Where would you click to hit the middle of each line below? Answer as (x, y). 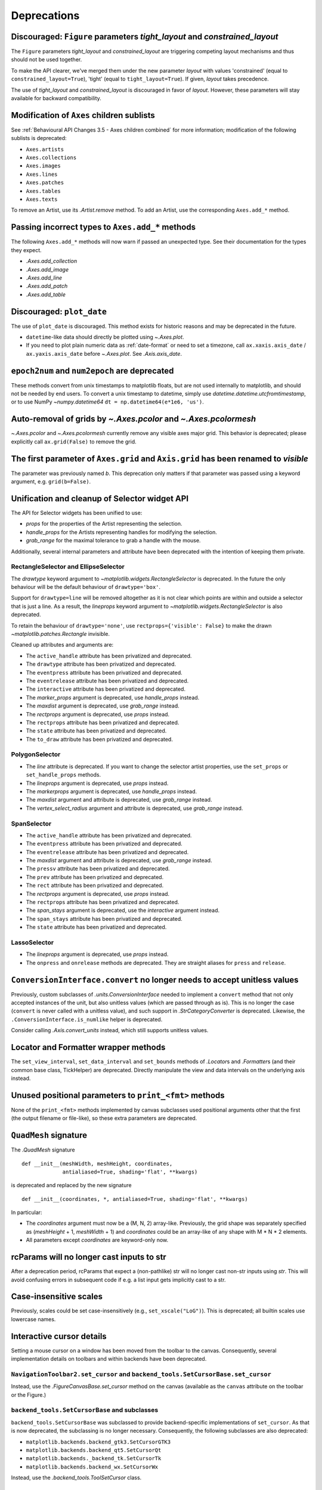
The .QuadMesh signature (43, 1150)
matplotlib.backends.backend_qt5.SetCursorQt (94, 1450)
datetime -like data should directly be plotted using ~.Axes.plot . (105, 337)
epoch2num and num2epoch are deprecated (92, 370)
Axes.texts (42, 199)
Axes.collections (51, 158)
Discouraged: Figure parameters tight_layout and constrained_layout (145, 37)
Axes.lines (42, 174)
